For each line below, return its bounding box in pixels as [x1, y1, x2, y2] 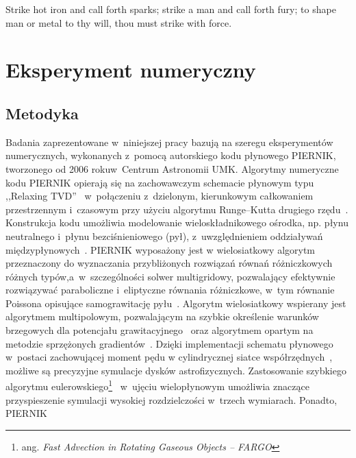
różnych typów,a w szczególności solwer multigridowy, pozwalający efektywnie [5, 269, 335, 283]
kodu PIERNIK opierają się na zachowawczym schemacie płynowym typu [5, 175, 314, 189]
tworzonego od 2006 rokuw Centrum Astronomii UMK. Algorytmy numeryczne [5, 161, 339, 176]
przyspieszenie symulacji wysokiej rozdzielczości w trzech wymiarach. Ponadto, [5, 392, 338, 407]
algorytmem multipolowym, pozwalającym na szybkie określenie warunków [5, 309, 319, 324]
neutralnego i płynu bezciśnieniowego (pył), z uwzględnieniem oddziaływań [5, 228, 323, 243]
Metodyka [5, 102, 79, 123]
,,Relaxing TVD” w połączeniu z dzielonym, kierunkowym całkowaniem [5, 189, 314, 203]
